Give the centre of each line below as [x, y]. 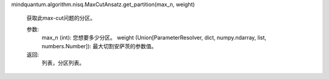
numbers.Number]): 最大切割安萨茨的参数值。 [99, 46]
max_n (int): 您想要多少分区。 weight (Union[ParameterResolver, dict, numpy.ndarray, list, [154, 38]
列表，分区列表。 [63, 63]
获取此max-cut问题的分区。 [61, 18]
